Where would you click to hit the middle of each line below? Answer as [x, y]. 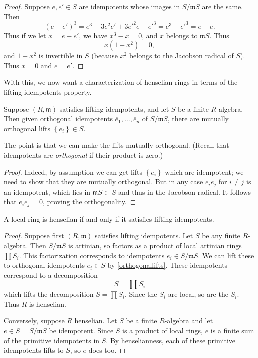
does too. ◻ [107, 350]
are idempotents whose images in [129, 6]
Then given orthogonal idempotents [58, 119]
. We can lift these [226, 255]
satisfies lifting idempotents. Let [144, 235]
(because [105, 56]
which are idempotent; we [204, 172]
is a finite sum [232, 330]
